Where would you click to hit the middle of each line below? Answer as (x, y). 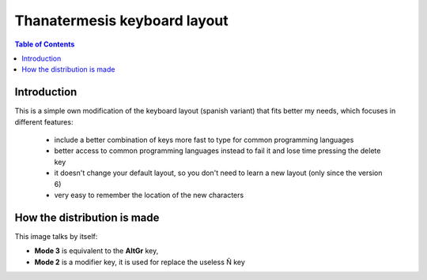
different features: (44, 121)
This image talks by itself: (56, 236)
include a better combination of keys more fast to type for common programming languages (204, 140)
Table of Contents (45, 44)
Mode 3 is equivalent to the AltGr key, (96, 251)
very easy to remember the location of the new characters (149, 195)
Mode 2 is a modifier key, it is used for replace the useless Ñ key (140, 262)
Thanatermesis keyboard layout (121, 21)
